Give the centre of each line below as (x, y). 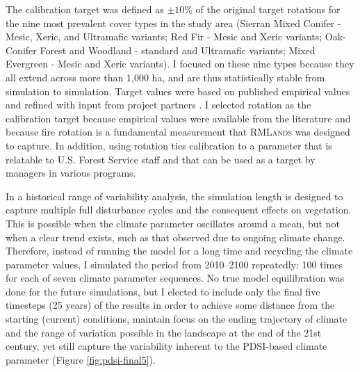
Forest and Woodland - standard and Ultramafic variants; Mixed (178, 50)
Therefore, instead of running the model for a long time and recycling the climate (179, 251)
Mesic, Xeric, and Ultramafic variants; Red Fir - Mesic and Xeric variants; (164, 37)
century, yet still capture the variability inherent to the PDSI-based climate (166, 346)
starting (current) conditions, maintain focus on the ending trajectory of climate (177, 319)
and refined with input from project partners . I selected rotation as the (158, 105)
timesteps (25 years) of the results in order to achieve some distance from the (170, 305)
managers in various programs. (71, 173)
